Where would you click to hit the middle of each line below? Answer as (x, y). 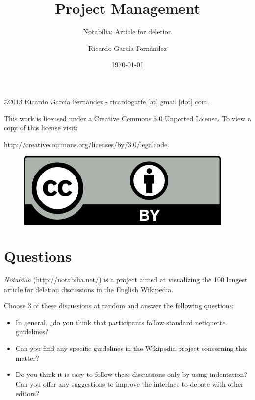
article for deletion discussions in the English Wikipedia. (89, 289)
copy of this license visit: (41, 128)
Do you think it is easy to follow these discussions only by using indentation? (131, 374)
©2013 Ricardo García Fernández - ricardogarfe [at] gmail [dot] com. (107, 101)
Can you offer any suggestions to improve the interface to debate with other (129, 384)
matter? (27, 358)
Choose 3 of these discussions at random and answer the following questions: (119, 306)
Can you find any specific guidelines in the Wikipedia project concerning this (131, 348)
